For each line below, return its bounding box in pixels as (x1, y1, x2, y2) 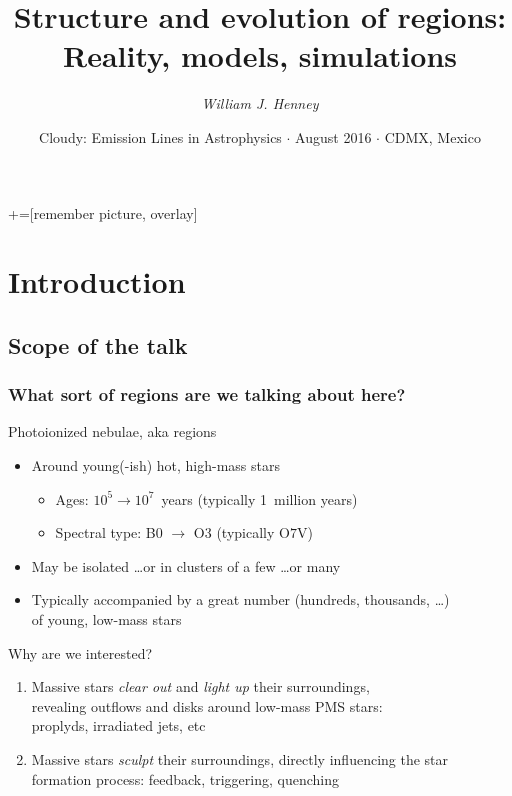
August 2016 (295, 126, 372, 147)
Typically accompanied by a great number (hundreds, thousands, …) (31, 589, 450, 610)
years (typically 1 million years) (161, 488, 358, 509)
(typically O (216, 522, 290, 543)
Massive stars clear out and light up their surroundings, (31, 676, 370, 697)
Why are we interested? (8, 642, 153, 663)
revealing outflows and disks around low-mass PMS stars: (31, 695, 383, 716)
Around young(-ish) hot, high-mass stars (31, 455, 281, 476)
